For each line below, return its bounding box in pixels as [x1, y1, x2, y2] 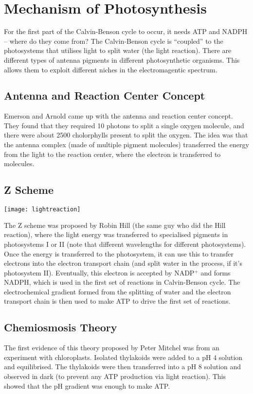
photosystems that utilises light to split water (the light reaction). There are [4, 45, 232, 55]
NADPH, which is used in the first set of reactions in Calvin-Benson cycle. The [4, 277, 240, 287]
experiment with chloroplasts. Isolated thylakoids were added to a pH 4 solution [4, 352, 243, 362]
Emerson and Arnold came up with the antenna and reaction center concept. [4, 111, 233, 121]
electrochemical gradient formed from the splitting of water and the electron [4, 286, 231, 296]
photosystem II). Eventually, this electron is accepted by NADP [4, 267, 195, 277]
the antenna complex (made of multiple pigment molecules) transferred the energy [4, 139, 249, 150]
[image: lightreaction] [4, 206, 81, 213]
